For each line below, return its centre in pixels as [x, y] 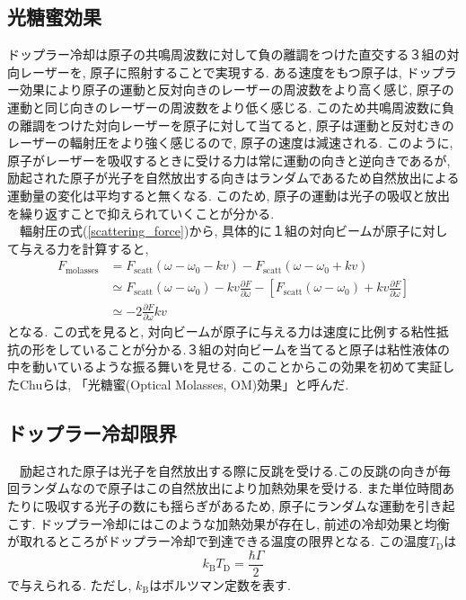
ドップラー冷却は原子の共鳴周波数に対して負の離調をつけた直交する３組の [227, 54]
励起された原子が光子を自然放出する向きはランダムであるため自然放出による [233, 178]
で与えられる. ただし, [70, 584]
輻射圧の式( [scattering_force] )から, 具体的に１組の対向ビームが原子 [215, 231]
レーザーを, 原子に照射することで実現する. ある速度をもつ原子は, [211, 72]
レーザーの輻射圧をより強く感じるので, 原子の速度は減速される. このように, [230, 143]
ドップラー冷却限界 [92, 433]
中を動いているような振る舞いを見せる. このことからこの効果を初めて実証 [225, 367]
